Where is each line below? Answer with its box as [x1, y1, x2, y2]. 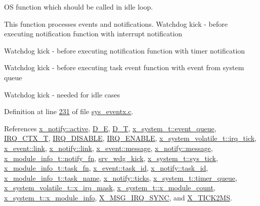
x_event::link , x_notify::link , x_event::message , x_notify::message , [4, 142, 213, 153]
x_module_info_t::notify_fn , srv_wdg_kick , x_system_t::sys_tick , [4, 152, 218, 163]
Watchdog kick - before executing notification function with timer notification [4, 45, 245, 56]
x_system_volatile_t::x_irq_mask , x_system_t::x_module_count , [4, 182, 215, 193]
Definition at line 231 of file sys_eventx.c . [4, 106, 134, 117]
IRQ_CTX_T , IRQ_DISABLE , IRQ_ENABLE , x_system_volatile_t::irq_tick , [4, 133, 257, 143]
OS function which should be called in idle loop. [4, 2, 153, 12]
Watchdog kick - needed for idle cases [4, 89, 120, 99]
